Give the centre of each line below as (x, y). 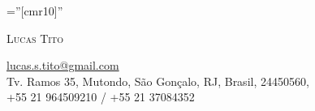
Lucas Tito (35, 38)
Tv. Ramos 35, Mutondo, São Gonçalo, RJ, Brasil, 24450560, (158, 81)
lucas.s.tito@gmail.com (63, 65)
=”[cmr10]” (35, 11)
